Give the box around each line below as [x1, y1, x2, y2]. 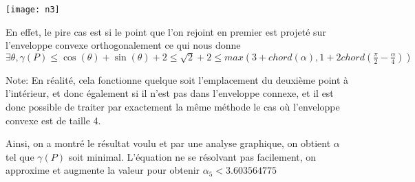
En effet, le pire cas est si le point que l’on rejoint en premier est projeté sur [6, 24, 326, 38]
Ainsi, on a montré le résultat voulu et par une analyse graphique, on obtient [6, 136, 331, 150]
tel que [6, 149, 34, 163]
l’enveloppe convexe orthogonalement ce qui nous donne [6, 38, 241, 52]
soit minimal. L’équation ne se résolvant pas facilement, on [68, 149, 317, 163]
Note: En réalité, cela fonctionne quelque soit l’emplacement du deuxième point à [6, 72, 349, 87]
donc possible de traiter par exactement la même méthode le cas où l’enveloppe [6, 100, 340, 114]
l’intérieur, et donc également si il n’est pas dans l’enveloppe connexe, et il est [6, 86, 334, 100]
